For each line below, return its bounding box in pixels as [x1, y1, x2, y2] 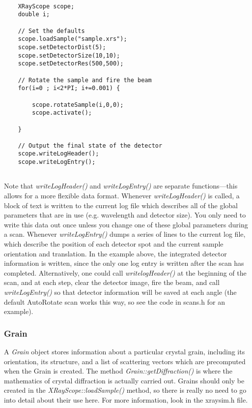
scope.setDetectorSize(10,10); [18, 52, 120, 59]
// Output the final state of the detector [18, 142, 163, 149]
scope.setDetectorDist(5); [18, 43, 106, 51]
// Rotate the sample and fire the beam [18, 76, 152, 84]
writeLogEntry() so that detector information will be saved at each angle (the [4, 286, 237, 297]
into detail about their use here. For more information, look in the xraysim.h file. [4, 394, 248, 405]
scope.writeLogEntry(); [18, 158, 96, 166]
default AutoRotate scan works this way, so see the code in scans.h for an [4, 296, 225, 307]
